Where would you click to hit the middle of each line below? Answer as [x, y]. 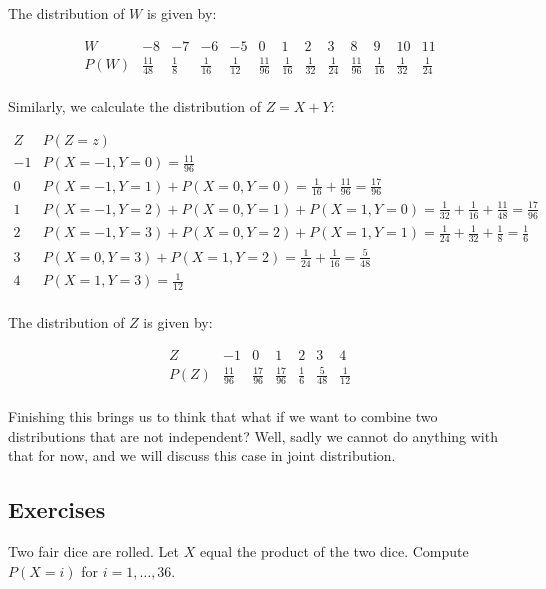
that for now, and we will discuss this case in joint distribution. [202, 455]
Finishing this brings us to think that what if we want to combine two [223, 415]
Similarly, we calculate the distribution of [134, 106]
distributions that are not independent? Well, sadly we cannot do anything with [253, 435]
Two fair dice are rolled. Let [94, 550]
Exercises [57, 509]
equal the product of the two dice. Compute [334, 550]
